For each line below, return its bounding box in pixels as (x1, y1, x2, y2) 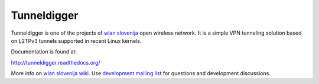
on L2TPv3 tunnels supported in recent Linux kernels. (11, 37, 142, 44)
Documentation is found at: (11, 48, 77, 55)
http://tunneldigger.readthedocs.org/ (11, 59, 100, 66)
